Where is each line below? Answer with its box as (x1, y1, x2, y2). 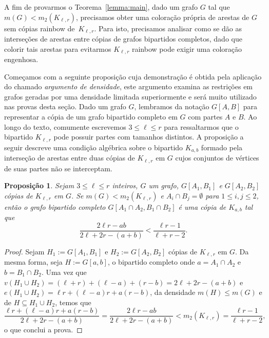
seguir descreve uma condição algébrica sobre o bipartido (4, 142, 183, 152)
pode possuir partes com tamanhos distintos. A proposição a (53, 131, 244, 142)
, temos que (55, 296, 91, 307)
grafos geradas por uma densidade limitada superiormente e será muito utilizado (4, 91, 257, 102)
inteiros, (112, 180, 138, 191)
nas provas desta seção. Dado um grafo (4, 101, 126, 112)
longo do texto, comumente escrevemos (4, 121, 126, 132)
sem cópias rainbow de (4, 23, 75, 33)
